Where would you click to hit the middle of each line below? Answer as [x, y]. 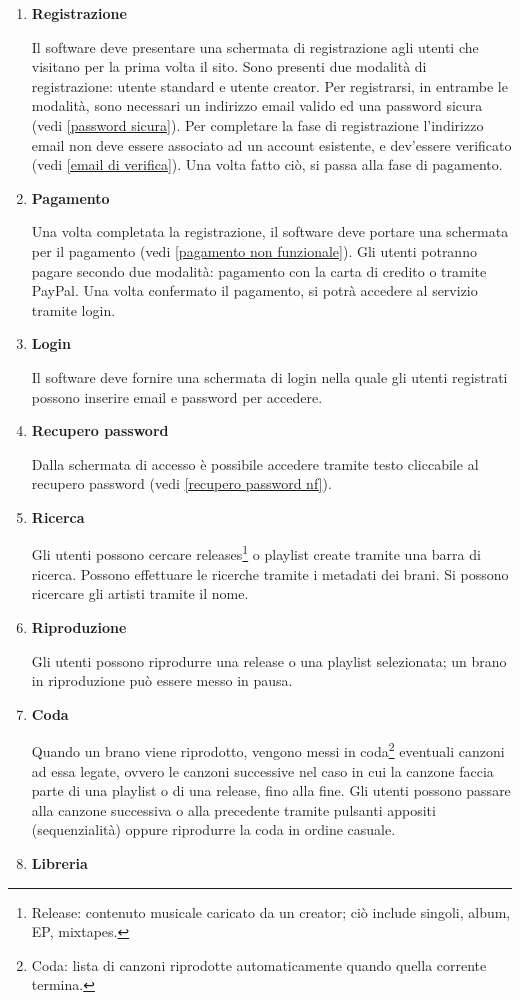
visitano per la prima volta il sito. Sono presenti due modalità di [229, 66]
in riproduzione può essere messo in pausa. [162, 680]
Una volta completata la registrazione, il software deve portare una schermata [270, 231]
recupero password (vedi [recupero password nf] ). [181, 483]
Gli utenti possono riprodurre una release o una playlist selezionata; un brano [269, 660]
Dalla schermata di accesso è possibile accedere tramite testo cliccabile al [255, 463]
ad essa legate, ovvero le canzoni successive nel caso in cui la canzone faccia [262, 770]
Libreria [59, 862]
